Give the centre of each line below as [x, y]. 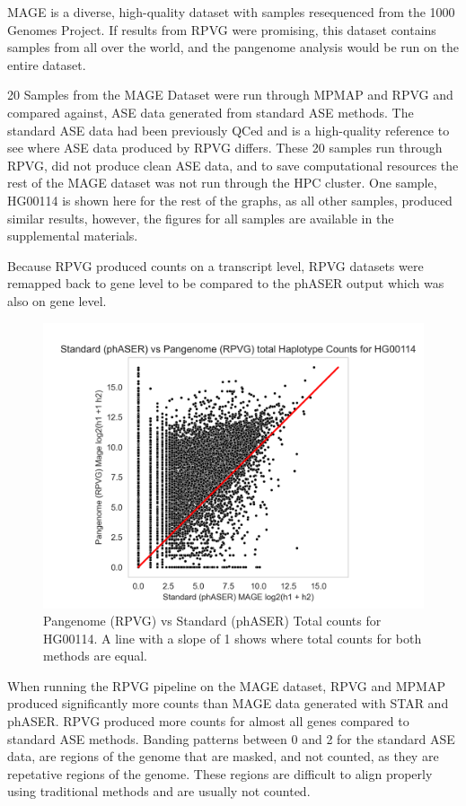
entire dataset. [47, 64]
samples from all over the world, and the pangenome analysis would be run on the [233, 47]
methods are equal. [96, 656]
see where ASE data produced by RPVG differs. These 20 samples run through [225, 148]
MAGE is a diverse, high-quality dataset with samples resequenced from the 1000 [231, 12]
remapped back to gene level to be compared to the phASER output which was [226, 283]
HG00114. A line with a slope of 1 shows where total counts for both [233, 638]
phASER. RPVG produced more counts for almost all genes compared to [208, 721]
